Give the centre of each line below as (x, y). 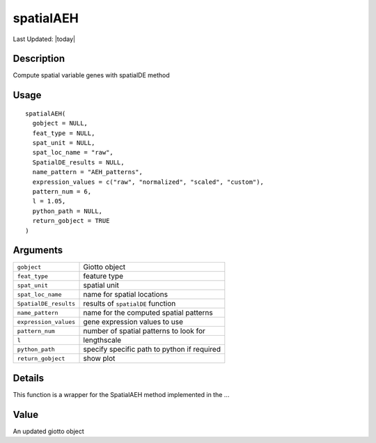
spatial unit (101, 286)
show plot (99, 359)
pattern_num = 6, (62, 191)
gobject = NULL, (60, 123)
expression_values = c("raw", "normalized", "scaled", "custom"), (148, 182)
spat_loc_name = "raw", (73, 153)
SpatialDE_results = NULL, (78, 162)
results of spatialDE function (130, 304)
